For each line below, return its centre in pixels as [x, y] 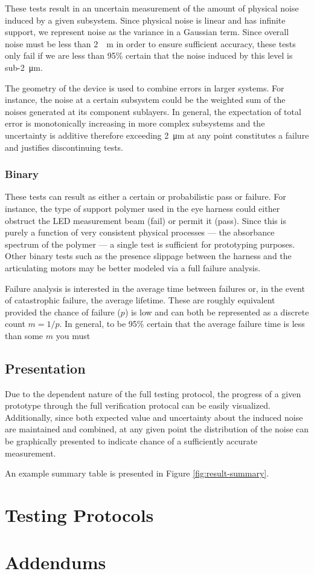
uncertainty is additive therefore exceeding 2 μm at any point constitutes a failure [157, 135]
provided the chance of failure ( [63, 312]
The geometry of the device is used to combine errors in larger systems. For [145, 87]
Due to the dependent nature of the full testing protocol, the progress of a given [153, 393]
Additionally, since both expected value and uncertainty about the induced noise [154, 417]
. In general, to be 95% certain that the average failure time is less [182, 324]
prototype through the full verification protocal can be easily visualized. [138, 405]
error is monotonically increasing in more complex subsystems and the [135, 123]
